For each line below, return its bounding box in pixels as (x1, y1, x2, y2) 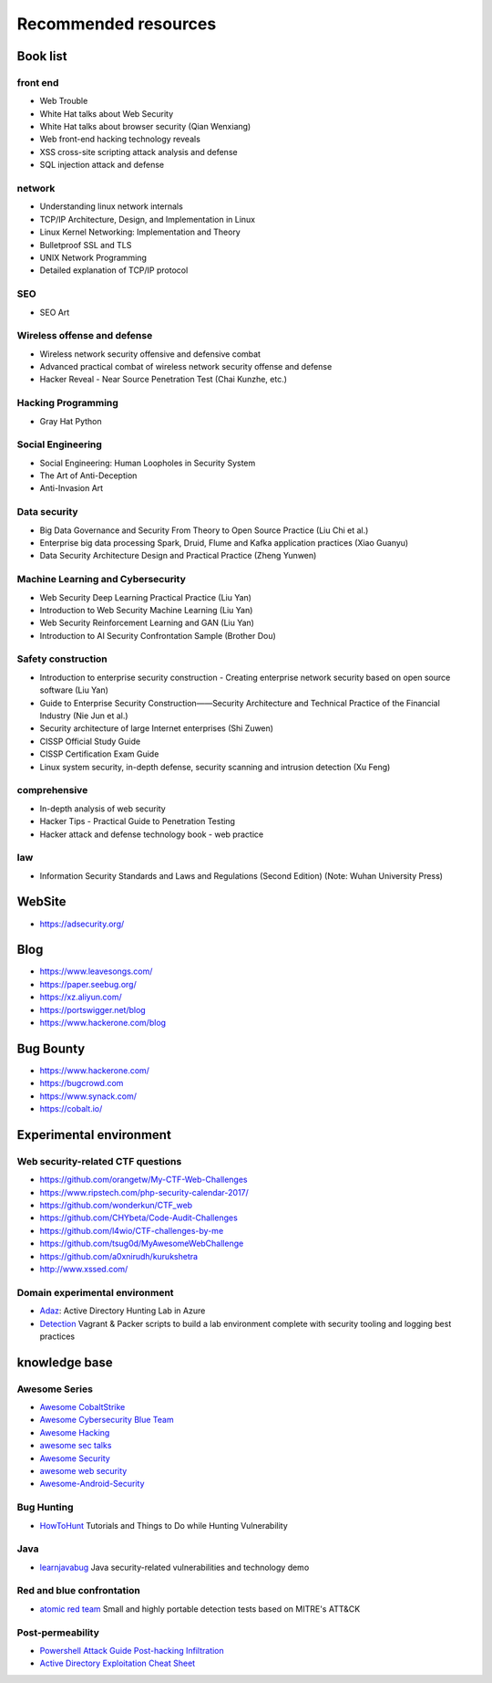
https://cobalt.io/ (39, 1103, 103, 1114)
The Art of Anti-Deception (39, 470, 138, 481)
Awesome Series (16, 1383, 93, 1396)
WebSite (16, 894, 67, 910)
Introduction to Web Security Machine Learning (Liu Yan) (39, 604, 253, 615)
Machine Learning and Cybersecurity (16, 573, 186, 586)
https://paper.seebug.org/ (39, 978, 137, 989)
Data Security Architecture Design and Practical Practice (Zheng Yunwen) (39, 550, 317, 561)
